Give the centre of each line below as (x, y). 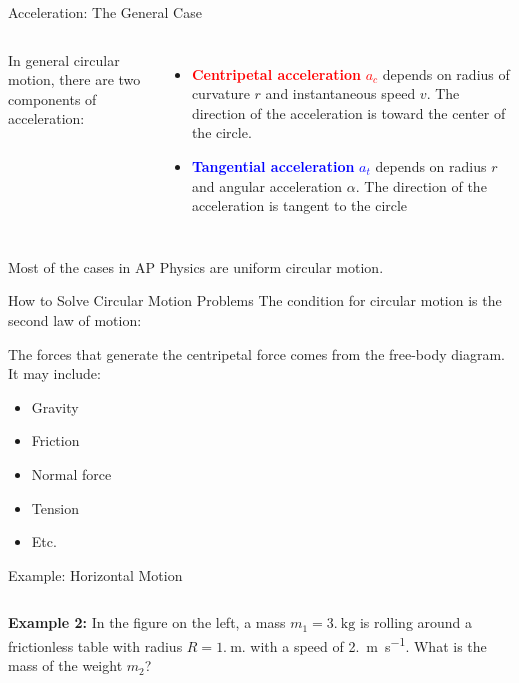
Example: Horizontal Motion (95, 574)
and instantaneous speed (340, 93)
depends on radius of (446, 73)
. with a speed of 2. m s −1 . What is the (364, 644)
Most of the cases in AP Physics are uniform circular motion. (196, 266)
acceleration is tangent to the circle (299, 205)
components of (52, 98)
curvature (220, 93)
